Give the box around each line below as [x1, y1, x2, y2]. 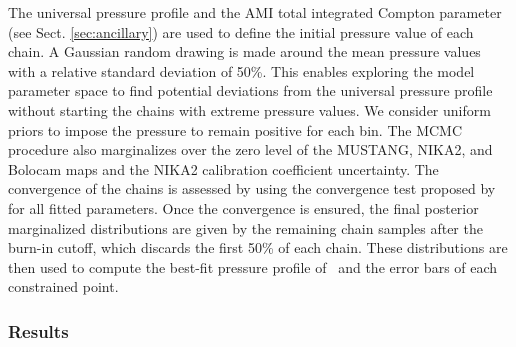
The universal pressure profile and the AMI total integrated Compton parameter [8, 2, 502, 22]
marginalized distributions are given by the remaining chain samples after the [8, 217, 483, 238]
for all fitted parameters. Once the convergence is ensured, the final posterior [8, 197, 479, 218]
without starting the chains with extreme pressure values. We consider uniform [8, 99, 491, 120]
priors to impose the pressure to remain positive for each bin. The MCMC [8, 119, 463, 140]
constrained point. [8, 276, 119, 297]
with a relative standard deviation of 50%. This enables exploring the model [8, 60, 475, 81]
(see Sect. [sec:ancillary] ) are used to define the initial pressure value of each [8, 21, 474, 42]
